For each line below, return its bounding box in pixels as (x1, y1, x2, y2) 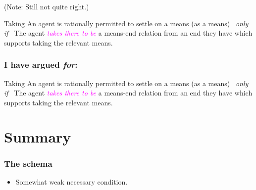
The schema (4, 157, 52, 169)
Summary (4, 126, 71, 146)
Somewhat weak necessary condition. (15, 176, 128, 187)
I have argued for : (4, 58, 78, 71)
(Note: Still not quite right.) (4, 1, 89, 11)
